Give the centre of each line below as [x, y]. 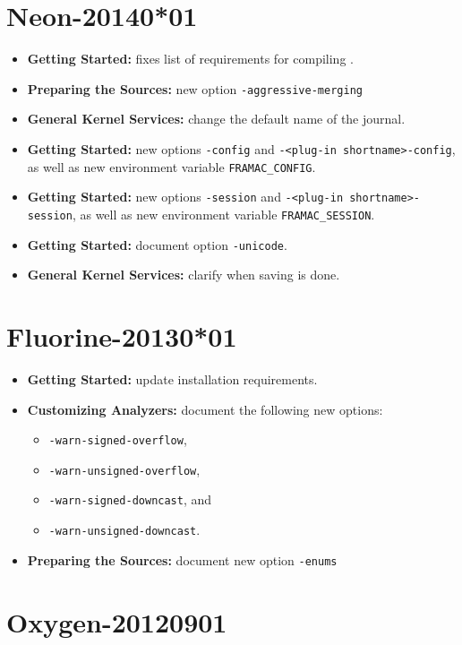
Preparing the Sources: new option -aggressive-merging [195, 88]
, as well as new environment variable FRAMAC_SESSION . [223, 214]
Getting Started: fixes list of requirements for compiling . [190, 59]
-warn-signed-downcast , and [130, 499]
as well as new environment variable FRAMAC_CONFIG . [171, 166]
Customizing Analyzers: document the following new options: [205, 409]
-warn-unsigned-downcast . [124, 530]
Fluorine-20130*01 [122, 336]
